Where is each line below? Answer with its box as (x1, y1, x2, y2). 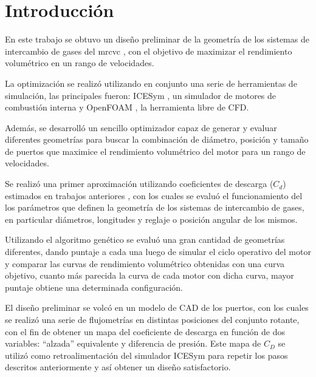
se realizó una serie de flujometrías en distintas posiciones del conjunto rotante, (5, 313, 300, 325)
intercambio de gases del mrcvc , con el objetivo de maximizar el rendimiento (5, 44, 292, 57)
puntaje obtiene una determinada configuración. (5, 280, 183, 293)
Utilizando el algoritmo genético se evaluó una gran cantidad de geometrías (5, 233, 285, 246)
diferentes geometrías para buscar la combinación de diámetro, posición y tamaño (5, 133, 309, 146)
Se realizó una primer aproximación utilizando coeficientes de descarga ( (5, 177, 273, 190)
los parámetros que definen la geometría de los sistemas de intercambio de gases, (5, 201, 304, 214)
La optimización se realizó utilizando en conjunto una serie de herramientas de (5, 76, 297, 89)
